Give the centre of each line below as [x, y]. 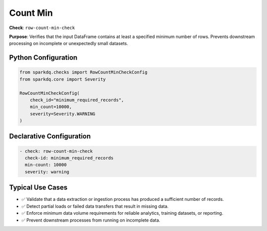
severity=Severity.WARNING [63, 114]
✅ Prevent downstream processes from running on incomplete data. [91, 220]
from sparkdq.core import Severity [63, 79]
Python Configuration [43, 58]
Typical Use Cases [38, 188]
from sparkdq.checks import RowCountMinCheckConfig [84, 72]
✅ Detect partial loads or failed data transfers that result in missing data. [95, 206]
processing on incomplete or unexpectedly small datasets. [69, 43]
